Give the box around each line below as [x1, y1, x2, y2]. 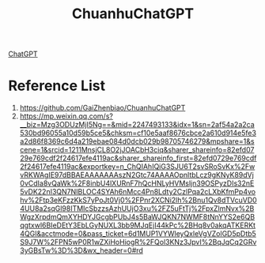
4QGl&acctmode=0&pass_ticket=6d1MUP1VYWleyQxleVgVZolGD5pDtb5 [19, 229, 257, 239]
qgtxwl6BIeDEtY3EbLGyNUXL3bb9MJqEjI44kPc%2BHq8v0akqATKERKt [19, 220, 256, 230]
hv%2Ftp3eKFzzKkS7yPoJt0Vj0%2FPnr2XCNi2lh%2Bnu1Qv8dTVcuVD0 [19, 195, 257, 205]
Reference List [8, 77, 105, 95]
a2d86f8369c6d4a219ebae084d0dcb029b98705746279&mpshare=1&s [19, 137, 255, 146]
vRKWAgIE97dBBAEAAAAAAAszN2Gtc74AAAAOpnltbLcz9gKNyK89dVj [19, 171, 255, 180]
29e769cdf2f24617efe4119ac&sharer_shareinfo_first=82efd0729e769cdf [19, 153, 257, 163]
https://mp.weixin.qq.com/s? [19, 111, 113, 121]
